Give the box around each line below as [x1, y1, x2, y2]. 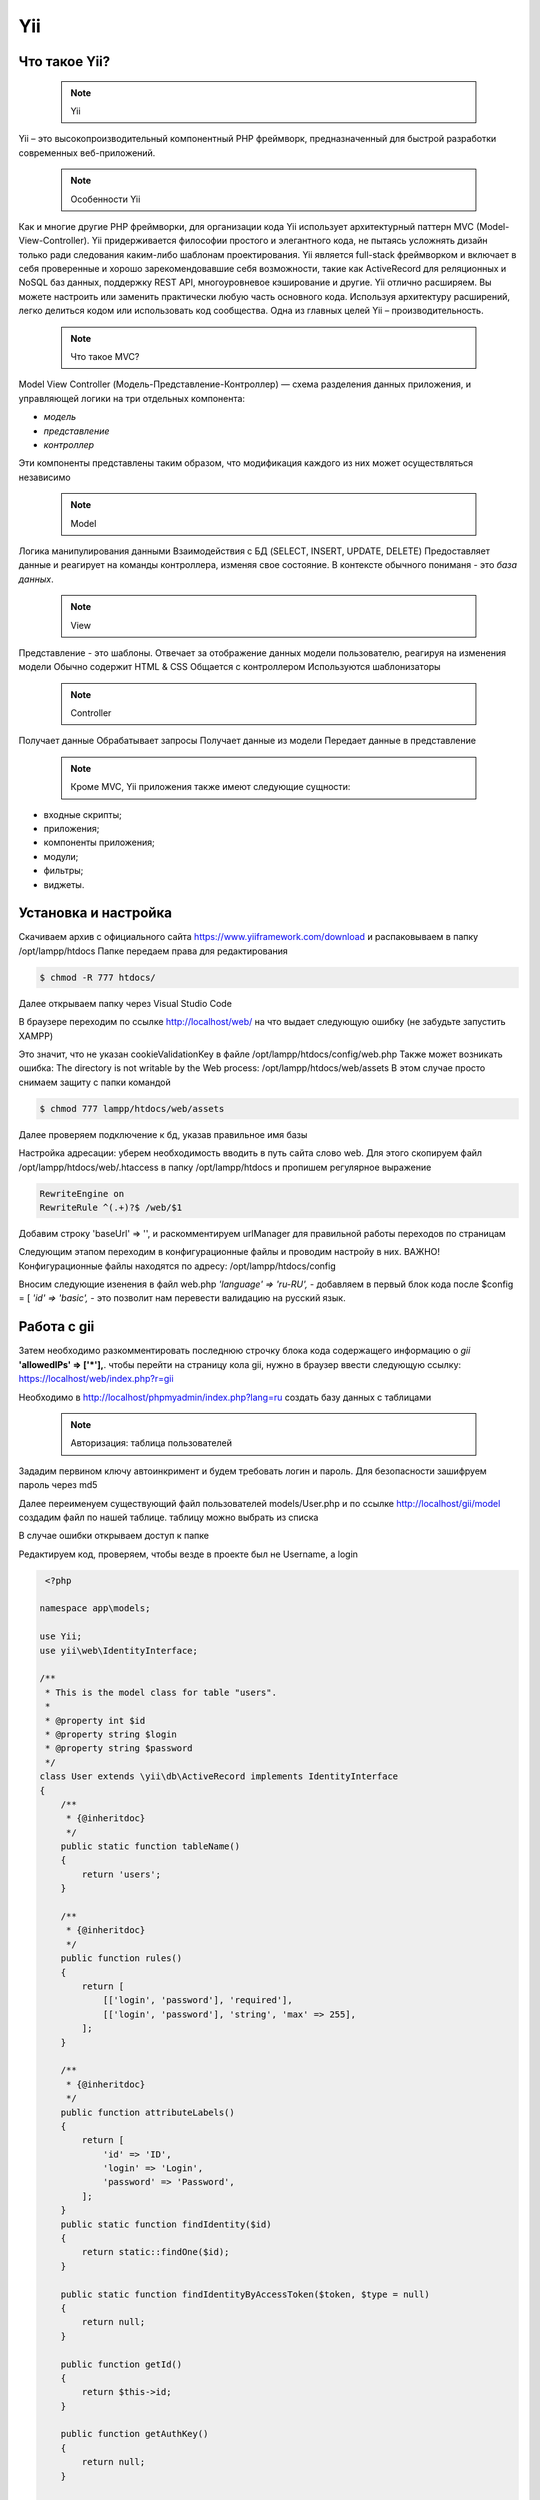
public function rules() [60, 1953, 183, 1964]
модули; [43, 850, 79, 862]
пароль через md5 [18, 1479, 98, 1491]
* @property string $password [45, 1743, 194, 1754]
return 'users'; [81, 1868, 162, 1880]
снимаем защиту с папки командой [18, 1076, 172, 1088]
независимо [18, 471, 71, 483]
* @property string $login [45, 1728, 177, 1740]
